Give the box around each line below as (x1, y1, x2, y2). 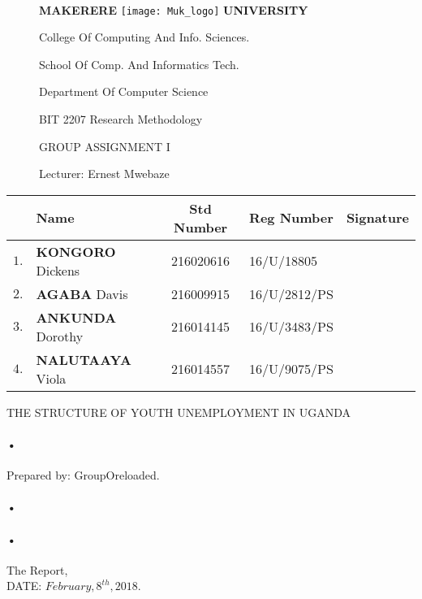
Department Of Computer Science (39, 83, 209, 100)
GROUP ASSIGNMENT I (39, 137, 170, 154)
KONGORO (36, 241, 116, 261)
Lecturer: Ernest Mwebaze (39, 165, 170, 182)
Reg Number (249, 208, 334, 228)
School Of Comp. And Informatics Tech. (39, 55, 239, 72)
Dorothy (36, 326, 84, 345)
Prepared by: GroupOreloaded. (6, 467, 160, 484)
